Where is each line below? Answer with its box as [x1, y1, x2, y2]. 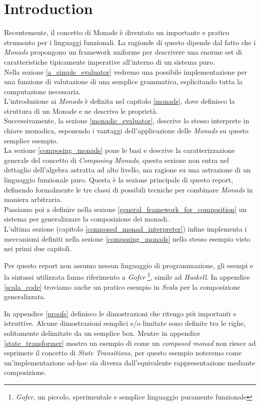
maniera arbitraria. [4, 194, 62, 205]
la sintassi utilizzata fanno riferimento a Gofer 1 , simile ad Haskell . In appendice [4, 270, 250, 282]
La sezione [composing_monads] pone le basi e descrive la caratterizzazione [4, 145, 235, 155]
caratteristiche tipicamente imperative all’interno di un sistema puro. [4, 56, 215, 67]
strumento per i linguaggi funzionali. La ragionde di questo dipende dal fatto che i [4, 37, 256, 47]
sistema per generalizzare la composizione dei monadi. [4, 214, 169, 224]
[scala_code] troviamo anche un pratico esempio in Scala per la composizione [4, 281, 240, 292]
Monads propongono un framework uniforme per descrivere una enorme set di [4, 47, 242, 57]
